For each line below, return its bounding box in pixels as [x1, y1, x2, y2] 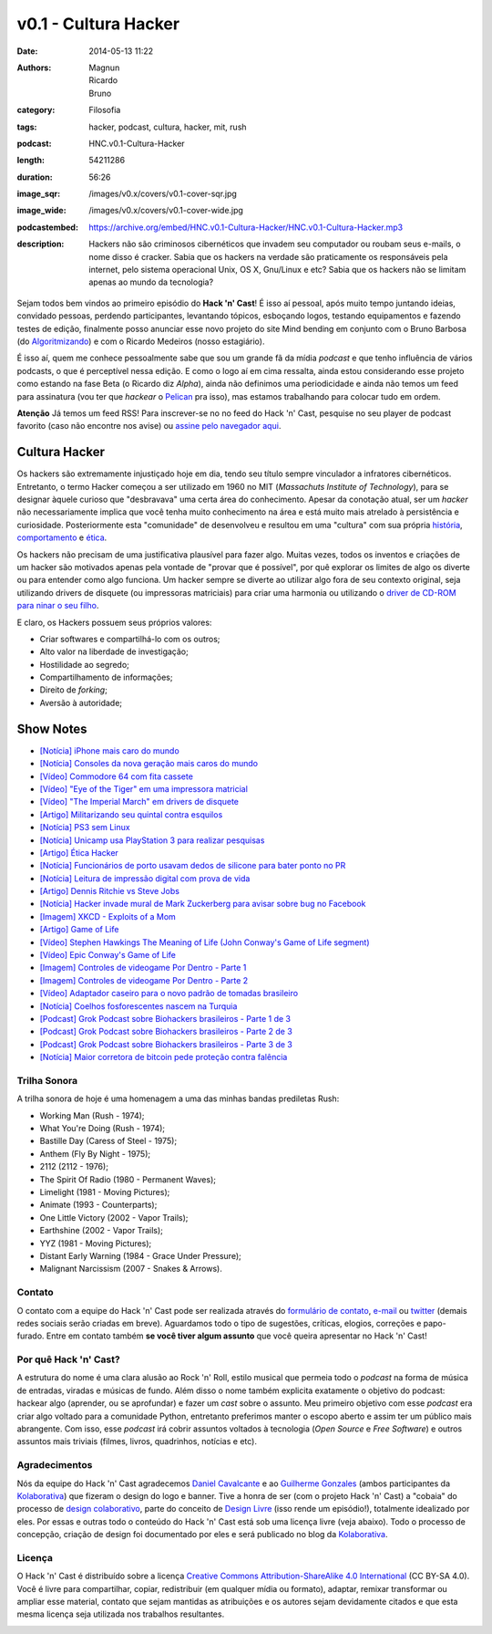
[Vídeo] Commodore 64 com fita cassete [39, 771, 193, 782]
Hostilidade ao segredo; [39, 659, 129, 670]
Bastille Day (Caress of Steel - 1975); [39, 1136, 178, 1147]
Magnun [88, 62, 120, 73]
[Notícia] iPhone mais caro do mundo [39, 744, 179, 756]
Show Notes [16, 721, 87, 736]
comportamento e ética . [16, 532, 108, 543]
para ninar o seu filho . [16, 600, 99, 611]
